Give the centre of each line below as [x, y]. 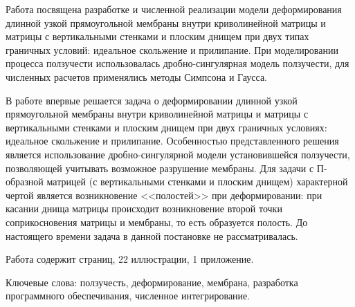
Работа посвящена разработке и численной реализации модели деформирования [174, 9]
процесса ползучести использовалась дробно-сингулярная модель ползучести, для [177, 63]
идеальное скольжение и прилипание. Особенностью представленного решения [172, 141]
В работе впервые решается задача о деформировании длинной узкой [152, 100]
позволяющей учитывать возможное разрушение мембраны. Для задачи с [160, 168]
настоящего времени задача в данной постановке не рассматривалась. [152, 235]
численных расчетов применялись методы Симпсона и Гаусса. [137, 76]
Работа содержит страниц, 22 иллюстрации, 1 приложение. [130, 259]
